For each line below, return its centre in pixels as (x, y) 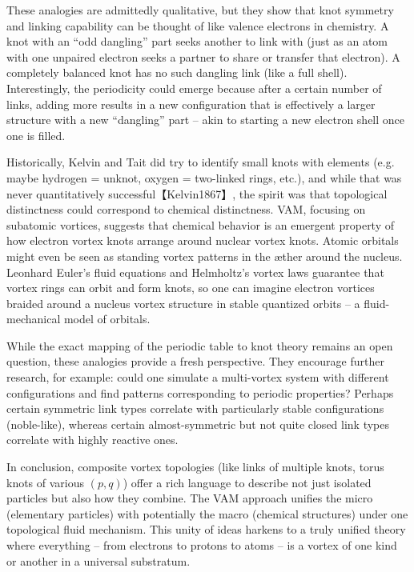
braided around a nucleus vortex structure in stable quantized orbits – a (183, 303)
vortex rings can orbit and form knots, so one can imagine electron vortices (191, 288)
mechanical (34, 319)
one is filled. (36, 135)
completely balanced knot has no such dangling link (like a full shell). (177, 72)
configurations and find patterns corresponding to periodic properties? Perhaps (200, 392)
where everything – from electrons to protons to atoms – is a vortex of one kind (202, 545)
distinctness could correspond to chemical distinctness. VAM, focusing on (186, 209)
